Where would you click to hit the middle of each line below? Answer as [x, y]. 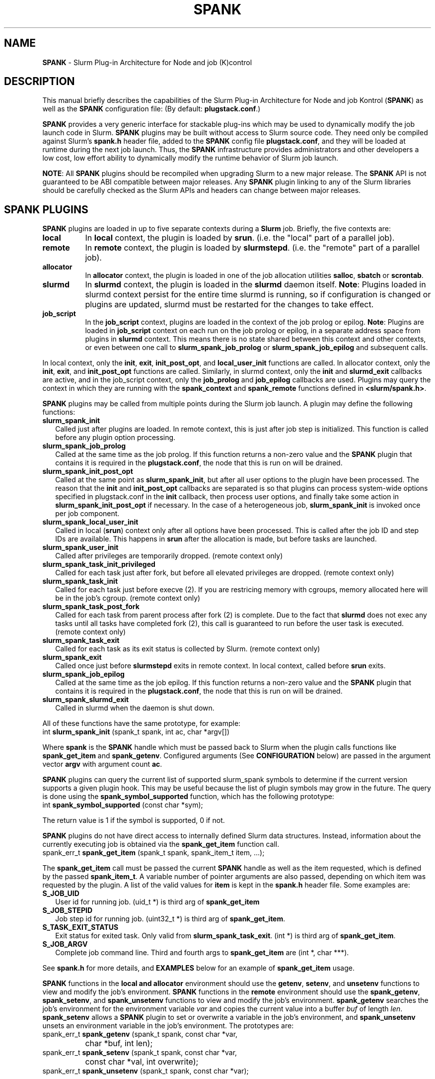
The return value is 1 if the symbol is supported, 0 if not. [134, 820]
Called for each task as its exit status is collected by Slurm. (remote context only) [188, 649]
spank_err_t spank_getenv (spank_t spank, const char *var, [140, 1034]
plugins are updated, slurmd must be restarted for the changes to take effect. [229, 305]
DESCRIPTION [39, 82]
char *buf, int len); [119, 1043]
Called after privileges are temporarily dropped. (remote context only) [169, 556]
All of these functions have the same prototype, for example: [142, 723]
